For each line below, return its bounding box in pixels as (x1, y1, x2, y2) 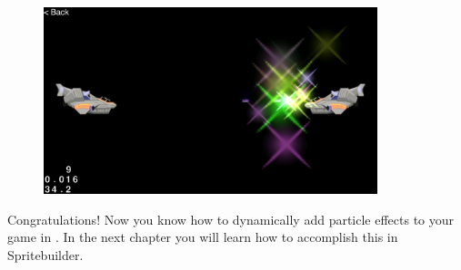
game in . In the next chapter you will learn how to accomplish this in (7, 227, 398, 246)
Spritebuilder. (7, 246, 84, 265)
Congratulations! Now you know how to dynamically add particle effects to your (7, 209, 455, 228)
